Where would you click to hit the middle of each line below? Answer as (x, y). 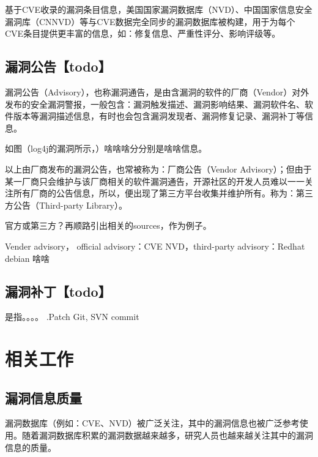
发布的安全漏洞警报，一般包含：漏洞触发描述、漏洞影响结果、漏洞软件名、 (155, 104)
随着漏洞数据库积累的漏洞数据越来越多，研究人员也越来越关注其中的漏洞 (167, 435)
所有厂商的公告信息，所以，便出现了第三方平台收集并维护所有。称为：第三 (163, 193)
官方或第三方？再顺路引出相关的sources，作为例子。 (108, 225)
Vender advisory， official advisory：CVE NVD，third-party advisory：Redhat (155, 246)
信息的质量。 (31, 447)
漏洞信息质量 (43, 397)
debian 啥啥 (28, 258)
